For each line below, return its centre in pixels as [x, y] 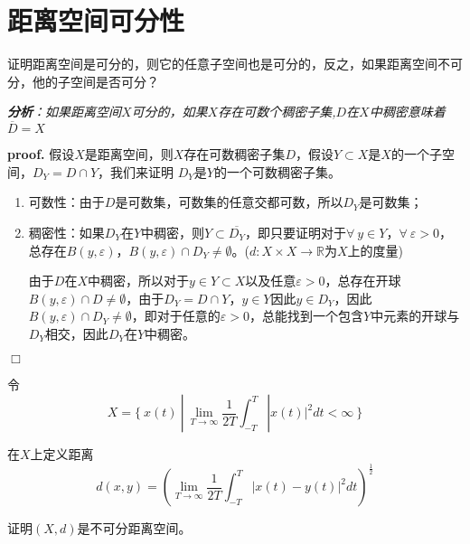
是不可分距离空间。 [134, 528]
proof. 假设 [41, 154]
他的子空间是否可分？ [95, 81]
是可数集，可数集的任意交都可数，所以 [229, 202]
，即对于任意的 [176, 316]
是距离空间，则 [129, 154]
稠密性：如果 [66, 232]
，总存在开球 [363, 281]
